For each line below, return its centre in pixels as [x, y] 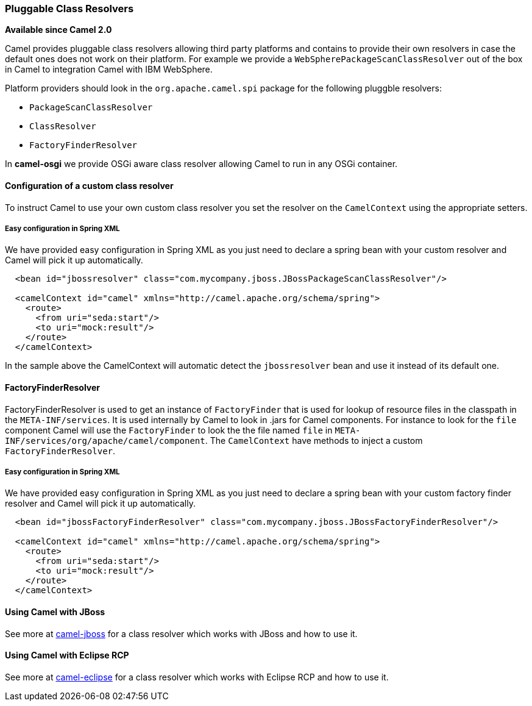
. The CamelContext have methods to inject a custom [314, 440]
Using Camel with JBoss [55, 612]
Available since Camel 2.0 [59, 30]
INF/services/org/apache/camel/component [105, 440]
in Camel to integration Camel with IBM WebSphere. [109, 70]
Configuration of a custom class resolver [89, 185]
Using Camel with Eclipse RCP [67, 655]
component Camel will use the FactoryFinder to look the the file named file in [169, 430]
